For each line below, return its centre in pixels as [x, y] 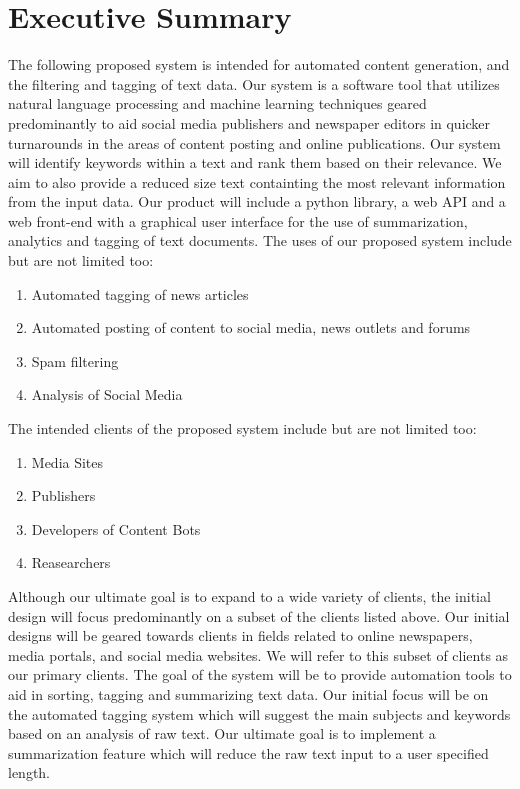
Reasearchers [71, 562]
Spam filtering [75, 360]
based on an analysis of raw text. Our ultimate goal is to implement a [222, 733]
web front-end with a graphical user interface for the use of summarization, [238, 220]
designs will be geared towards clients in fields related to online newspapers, [240, 635]
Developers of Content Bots [116, 528]
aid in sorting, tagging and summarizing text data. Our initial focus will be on [248, 693]
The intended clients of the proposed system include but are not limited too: [242, 428]
